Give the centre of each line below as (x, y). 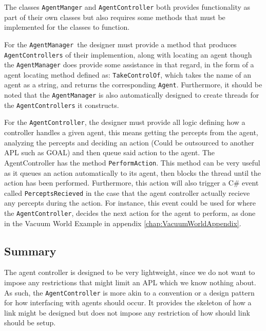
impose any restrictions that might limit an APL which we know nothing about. (130, 282)
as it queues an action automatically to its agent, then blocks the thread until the (133, 172)
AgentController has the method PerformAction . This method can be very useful (132, 162)
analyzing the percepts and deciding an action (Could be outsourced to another (129, 142)
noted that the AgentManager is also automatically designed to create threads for (132, 95)
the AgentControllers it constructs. (62, 105)
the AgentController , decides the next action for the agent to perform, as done (130, 213)
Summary (30, 251)
